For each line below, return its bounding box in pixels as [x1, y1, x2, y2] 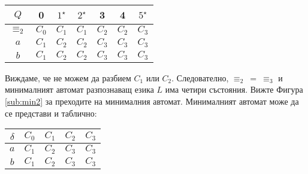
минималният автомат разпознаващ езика [5, 83, 154, 96]
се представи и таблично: [5, 106, 97, 119]
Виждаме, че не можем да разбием [5, 71, 131, 84]
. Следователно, [171, 71, 229, 84]
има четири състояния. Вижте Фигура [165, 83, 303, 96]
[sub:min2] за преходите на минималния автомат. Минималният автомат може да [5, 95, 299, 107]
